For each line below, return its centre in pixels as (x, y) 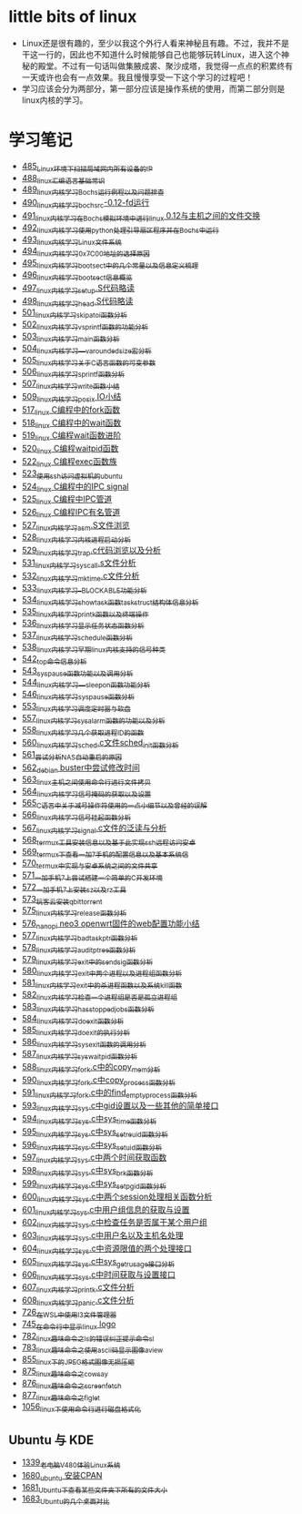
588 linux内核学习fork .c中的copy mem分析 (91, 1067)
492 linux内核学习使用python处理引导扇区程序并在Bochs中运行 (120, 228)
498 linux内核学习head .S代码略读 (77, 302)
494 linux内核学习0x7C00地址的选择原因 (86, 252)
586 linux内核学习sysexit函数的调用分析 (84, 1043)
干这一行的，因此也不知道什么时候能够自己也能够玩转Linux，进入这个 (151, 54)
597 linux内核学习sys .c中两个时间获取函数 (94, 1158)
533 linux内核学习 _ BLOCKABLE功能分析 (84, 589)
